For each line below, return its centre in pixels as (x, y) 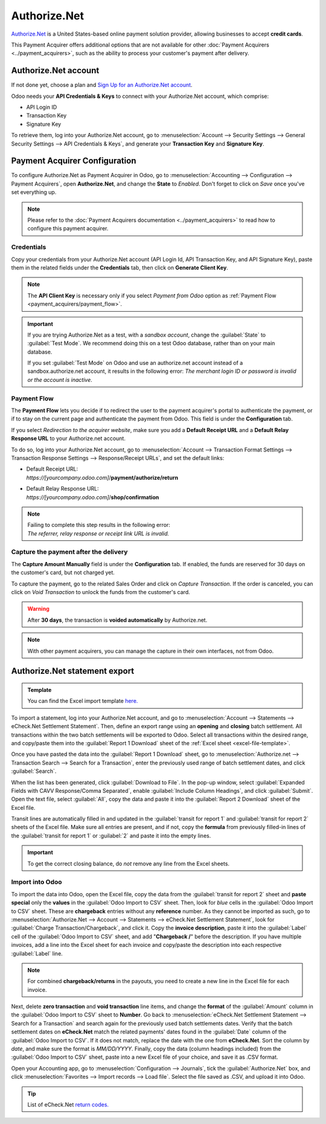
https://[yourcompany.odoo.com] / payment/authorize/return (102, 477)
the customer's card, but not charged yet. (63, 573)
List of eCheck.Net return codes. (68, 1104)
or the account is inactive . (60, 380)
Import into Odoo (37, 882)
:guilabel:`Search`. (34, 771)
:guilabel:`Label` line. (37, 953)
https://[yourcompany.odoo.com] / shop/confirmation (93, 497)
